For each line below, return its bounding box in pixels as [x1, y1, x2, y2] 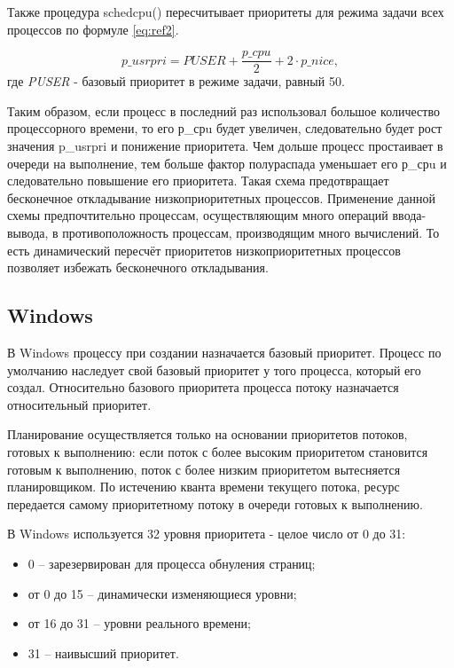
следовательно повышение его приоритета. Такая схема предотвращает [7, 171, 389, 190]
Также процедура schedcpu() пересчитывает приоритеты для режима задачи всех [7, 3, 444, 20]
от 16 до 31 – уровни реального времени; [27, 614, 251, 633]
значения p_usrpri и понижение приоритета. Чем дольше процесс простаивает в [7, 137, 443, 155]
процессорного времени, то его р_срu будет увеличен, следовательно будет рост [7, 119, 442, 138]
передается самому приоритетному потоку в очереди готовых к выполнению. [7, 494, 423, 513]
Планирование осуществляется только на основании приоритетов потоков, [7, 425, 408, 444]
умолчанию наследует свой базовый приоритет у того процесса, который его [7, 360, 421, 379]
